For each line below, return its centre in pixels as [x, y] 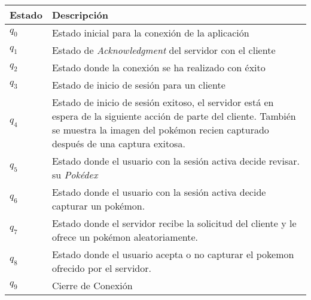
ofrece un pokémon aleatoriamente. [125, 237]
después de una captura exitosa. [118, 143]
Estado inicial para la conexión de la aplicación [150, 33]
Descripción [80, 15]
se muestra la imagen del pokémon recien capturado [160, 130]
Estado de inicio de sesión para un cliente [138, 85]
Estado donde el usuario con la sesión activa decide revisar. [176, 161]
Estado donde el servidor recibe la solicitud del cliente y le [174, 223]
